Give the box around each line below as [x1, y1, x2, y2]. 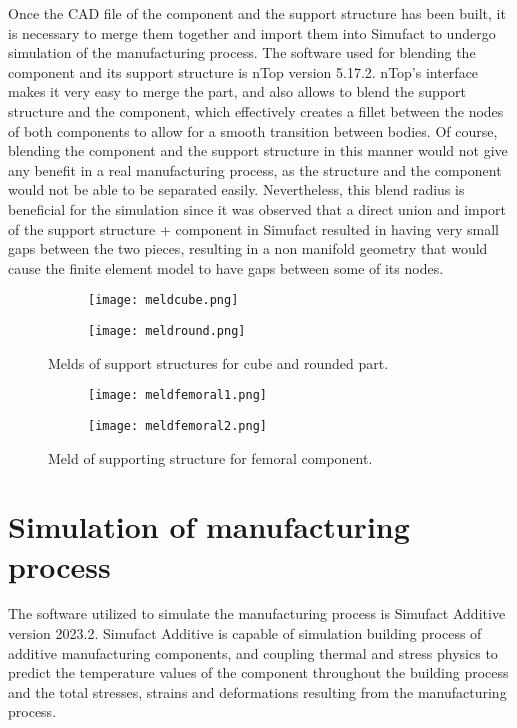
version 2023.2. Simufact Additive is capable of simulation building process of [8, 623, 482, 644]
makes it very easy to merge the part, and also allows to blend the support [8, 81, 466, 102]
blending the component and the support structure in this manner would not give [8, 140, 508, 161]
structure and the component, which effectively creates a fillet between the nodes [8, 100, 504, 121]
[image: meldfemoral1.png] [88, 388, 267, 403]
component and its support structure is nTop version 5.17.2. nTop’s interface [8, 61, 479, 82]
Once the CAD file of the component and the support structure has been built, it [8, 3, 506, 23]
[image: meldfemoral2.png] [88, 418, 267, 433]
